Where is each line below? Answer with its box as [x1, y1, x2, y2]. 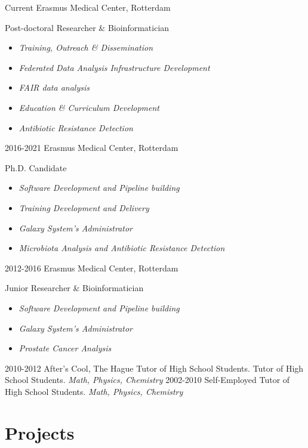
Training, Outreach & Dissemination [19, 41, 153, 54]
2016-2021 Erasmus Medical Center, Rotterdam [5, 141, 178, 154]
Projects [5, 420, 75, 444]
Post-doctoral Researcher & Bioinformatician [5, 21, 170, 33]
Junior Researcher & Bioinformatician [5, 282, 144, 294]
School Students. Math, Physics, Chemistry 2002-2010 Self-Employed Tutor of [5, 373, 290, 386]
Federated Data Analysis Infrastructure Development [19, 61, 210, 73]
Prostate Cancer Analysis [19, 342, 112, 354]
